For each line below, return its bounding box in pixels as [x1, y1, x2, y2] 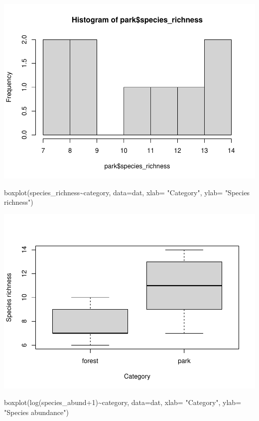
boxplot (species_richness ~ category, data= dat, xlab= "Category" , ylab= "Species [4, 187, 250, 197]
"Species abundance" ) [4, 407, 69, 417]
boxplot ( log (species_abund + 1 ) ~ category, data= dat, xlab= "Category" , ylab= [4, 397, 242, 408]
